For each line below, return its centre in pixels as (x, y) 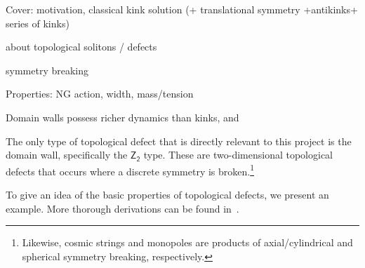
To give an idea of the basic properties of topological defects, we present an (167, 194)
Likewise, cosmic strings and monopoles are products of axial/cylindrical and (187, 242)
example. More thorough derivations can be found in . (122, 208)
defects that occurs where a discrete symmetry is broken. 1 (130, 170)
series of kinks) (38, 23)
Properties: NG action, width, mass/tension (100, 94)
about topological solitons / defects (81, 47)
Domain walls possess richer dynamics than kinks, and (122, 117)
